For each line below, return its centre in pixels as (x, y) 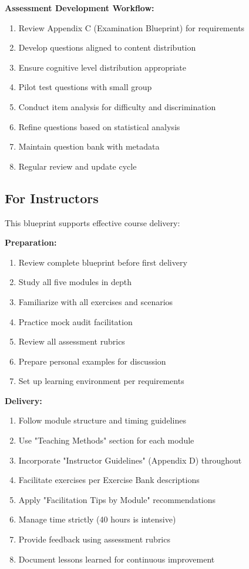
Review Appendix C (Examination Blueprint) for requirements (132, 27)
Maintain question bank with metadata (89, 146)
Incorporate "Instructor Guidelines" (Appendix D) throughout (130, 460)
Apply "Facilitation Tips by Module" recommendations (117, 499)
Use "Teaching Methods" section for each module (106, 440)
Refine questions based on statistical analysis (99, 126)
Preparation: (31, 242)
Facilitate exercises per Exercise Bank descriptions (109, 480)
